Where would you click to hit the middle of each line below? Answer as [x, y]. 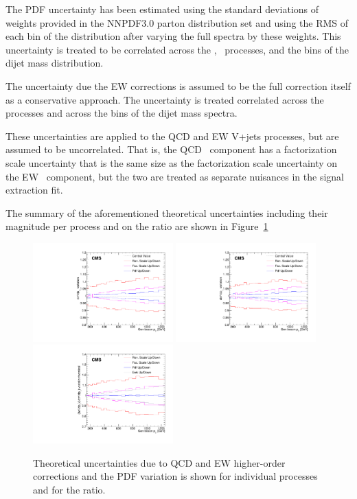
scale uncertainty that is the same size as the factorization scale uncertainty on [172, 162]
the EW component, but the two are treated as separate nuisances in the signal [175, 176]
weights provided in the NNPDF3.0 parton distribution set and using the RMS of [177, 22]
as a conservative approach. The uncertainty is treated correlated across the [165, 99]
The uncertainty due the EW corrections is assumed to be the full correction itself [178, 85]
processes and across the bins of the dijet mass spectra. [122, 113]
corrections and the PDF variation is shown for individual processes [175, 476]
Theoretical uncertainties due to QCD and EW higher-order [159, 462]
